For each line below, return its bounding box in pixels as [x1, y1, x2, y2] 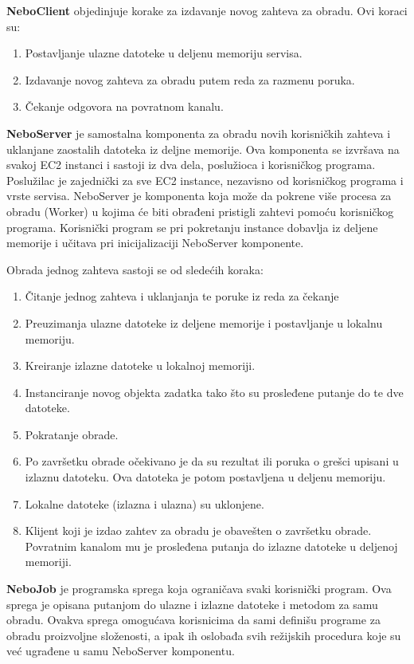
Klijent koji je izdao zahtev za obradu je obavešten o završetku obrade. [25, 522, 372, 539]
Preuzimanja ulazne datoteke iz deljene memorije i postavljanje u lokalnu [25, 314, 383, 331]
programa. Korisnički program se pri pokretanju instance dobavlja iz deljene [6, 218, 378, 235]
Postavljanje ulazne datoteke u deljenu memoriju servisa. [25, 45, 303, 61]
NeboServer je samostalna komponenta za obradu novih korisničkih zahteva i [6, 124, 391, 141]
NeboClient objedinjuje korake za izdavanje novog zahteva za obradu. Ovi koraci [6, 2, 408, 18]
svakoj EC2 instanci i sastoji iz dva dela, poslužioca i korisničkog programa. [6, 156, 376, 173]
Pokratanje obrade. [25, 426, 119, 442]
